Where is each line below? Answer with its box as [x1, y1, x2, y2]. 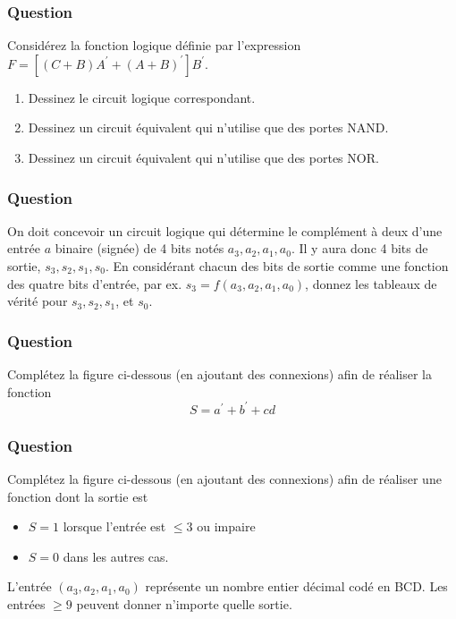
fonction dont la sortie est [7, 487, 148, 505]
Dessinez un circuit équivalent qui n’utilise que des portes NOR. [28, 148, 379, 166]
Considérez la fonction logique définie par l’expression [7, 36, 301, 55]
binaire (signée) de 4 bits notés [55, 239, 224, 258]
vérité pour [7, 292, 68, 310]
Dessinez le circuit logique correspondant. [28, 88, 256, 106]
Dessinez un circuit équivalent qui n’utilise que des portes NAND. [28, 118, 389, 137]
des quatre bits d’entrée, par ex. [7, 274, 182, 293]
